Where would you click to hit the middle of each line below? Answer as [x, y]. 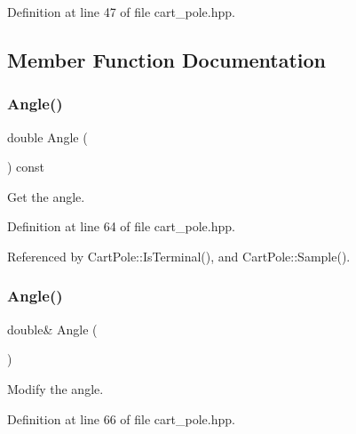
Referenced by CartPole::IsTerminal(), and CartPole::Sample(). [179, 256]
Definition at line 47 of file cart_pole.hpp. [121, 12]
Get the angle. [46, 196]
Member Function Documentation [167, 59]
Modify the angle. [55, 388]
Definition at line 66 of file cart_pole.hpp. [121, 418]
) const [26, 167]
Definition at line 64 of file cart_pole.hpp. [121, 226]
